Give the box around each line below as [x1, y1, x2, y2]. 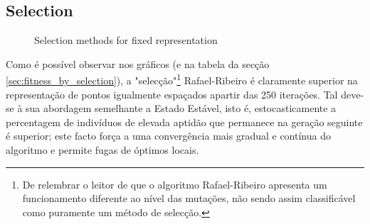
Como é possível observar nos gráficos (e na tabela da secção [6, 56, 270, 71]
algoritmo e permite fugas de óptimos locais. [6, 142, 199, 157]
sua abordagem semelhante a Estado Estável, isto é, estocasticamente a [26, 101, 337, 116]
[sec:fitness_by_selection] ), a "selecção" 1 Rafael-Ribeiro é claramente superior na [6, 71, 358, 88]
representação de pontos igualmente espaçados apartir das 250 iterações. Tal [6, 86, 338, 101]
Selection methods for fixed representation [34, 33, 218, 47]
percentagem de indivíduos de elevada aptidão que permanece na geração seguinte [6, 114, 363, 129]
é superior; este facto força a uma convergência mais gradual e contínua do [6, 128, 331, 143]
